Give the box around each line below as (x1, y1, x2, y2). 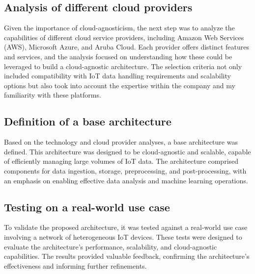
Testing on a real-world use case (4, 199, 170, 214)
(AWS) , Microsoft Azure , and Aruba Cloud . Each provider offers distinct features (4, 42, 250, 52)
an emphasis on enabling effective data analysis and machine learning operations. (4, 175, 248, 185)
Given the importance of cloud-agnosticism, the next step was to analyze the (4, 23, 235, 33)
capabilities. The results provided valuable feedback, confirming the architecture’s (4, 251, 250, 261)
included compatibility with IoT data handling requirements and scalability (4, 71, 231, 81)
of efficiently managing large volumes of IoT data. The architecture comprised (4, 156, 239, 166)
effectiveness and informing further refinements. (4, 260, 147, 271)
